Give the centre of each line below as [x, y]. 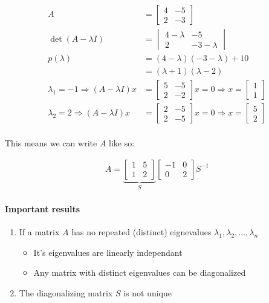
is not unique [147, 292]
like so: [122, 143]
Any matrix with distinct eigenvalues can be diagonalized [140, 272]
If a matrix [39, 232]
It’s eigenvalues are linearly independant [108, 252]
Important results [43, 208]
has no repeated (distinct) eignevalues [141, 232]
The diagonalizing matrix [66, 292]
